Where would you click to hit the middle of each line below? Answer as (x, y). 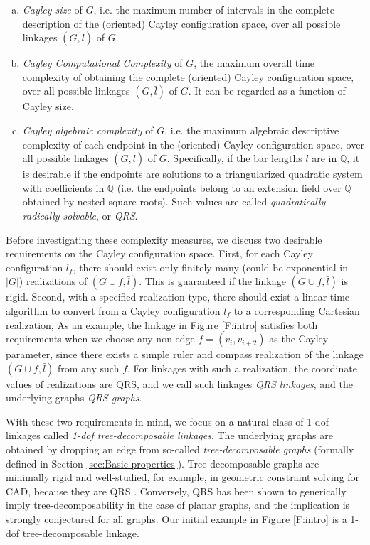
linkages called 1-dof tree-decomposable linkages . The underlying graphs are (169, 435)
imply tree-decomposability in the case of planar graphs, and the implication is (178, 505)
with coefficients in (63, 187)
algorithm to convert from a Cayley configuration (113, 310)
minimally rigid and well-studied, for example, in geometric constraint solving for (183, 477)
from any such (89, 368)
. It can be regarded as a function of (267, 91)
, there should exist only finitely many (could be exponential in (211, 267)
